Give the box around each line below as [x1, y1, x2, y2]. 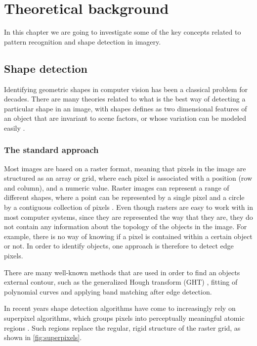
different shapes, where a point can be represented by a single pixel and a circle [4, 192, 245, 202]
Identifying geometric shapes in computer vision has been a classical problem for [4, 84, 248, 94]
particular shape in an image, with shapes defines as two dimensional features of [4, 103, 247, 113]
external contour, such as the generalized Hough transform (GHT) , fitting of [4, 277, 238, 287]
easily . [4, 122, 25, 133]
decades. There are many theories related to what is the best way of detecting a [4, 94, 246, 104]
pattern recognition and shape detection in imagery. [4, 36, 161, 47]
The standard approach [4, 144, 99, 156]
